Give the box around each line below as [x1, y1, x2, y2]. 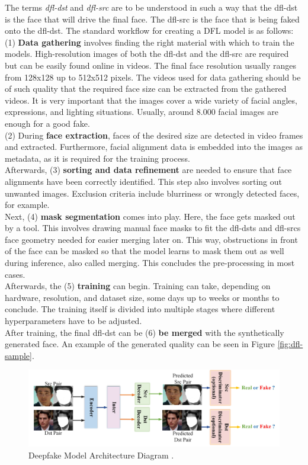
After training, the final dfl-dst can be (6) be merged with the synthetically [5, 326, 284, 338]
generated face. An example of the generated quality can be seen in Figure [5, 338, 275, 350]
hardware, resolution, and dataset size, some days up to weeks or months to [5, 291, 280, 303]
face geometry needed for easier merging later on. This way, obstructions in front [5, 233, 298, 245]
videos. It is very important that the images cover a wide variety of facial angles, [5, 94, 297, 106]
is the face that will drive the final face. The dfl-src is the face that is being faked [5, 12, 300, 25]
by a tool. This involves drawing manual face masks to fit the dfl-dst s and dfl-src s [5, 222, 301, 234]
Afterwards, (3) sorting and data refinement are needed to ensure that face [5, 163, 292, 176]
